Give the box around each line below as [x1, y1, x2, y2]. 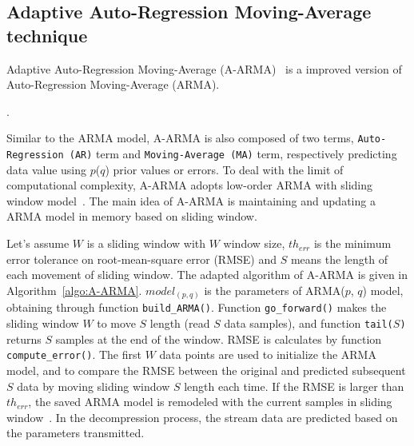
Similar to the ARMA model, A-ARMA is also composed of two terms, [6, 129, 354, 146]
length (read [149, 315, 210, 332]
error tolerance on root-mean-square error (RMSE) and [6, 250, 277, 267]
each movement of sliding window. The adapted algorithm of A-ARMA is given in [6, 266, 408, 283]
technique [6, 22, 88, 47]
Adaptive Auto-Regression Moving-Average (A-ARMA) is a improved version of [6, 60, 402, 77]
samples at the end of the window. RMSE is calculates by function [55, 330, 382, 347]
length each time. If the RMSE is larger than [184, 377, 404, 394]
